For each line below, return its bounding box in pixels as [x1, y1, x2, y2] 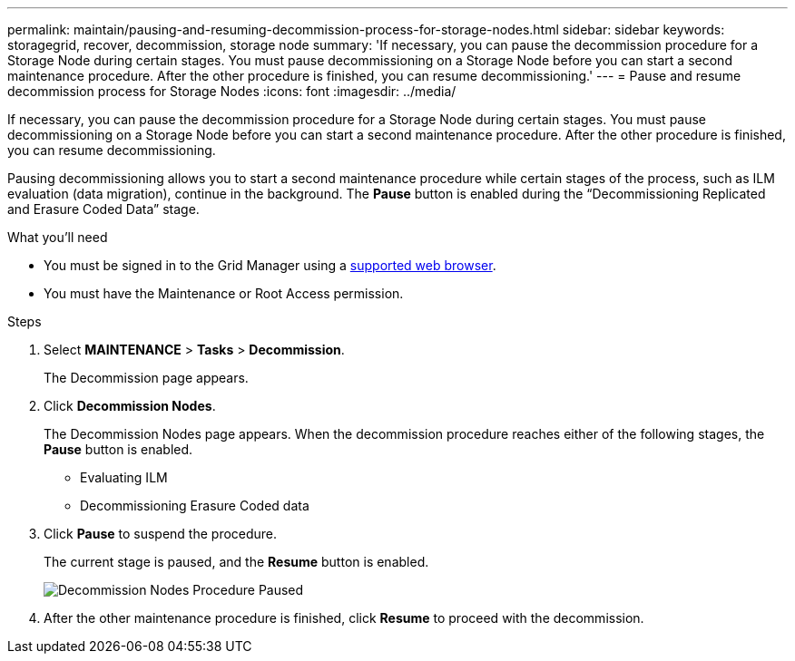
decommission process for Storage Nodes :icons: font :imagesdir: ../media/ [7, 83, 456, 99]
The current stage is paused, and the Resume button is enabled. [44, 554, 429, 569]
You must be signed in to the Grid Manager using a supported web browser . [44, 258, 496, 273]
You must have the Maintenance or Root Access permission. [44, 286, 404, 301]
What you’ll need [7, 229, 108, 245]
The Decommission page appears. [44, 370, 249, 385]
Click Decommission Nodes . [44, 398, 216, 413]
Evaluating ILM [80, 470, 168, 485]
